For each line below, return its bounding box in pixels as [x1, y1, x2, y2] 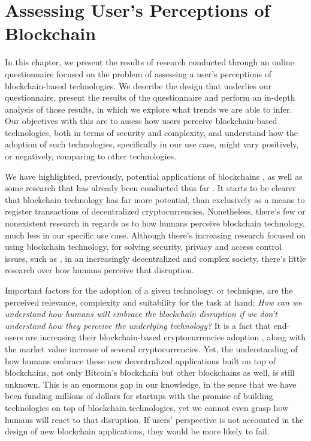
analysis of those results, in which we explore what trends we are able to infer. [5, 102, 292, 115]
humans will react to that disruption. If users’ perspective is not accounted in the [5, 413, 304, 425]
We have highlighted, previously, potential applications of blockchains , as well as [5, 170, 303, 182]
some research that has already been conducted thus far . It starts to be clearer [5, 182, 296, 194]
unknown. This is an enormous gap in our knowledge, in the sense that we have [5, 377, 297, 390]
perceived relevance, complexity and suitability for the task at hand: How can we [5, 295, 302, 308]
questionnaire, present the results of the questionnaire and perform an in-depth [5, 91, 295, 104]
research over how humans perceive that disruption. [5, 264, 194, 276]
